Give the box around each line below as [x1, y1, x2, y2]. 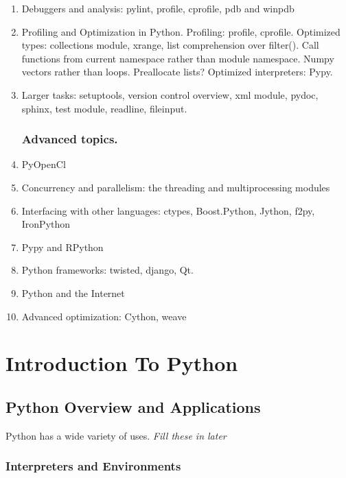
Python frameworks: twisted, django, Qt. [21, 263, 194, 277]
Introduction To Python [5, 349, 238, 377]
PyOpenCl [21, 157, 66, 171]
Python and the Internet [21, 285, 125, 300]
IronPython [21, 217, 71, 231]
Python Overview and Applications [5, 396, 261, 417]
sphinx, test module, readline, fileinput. [21, 101, 187, 115]
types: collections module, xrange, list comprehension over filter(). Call [21, 38, 319, 52]
